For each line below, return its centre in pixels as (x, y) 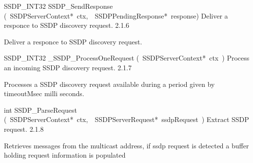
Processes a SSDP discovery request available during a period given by (109, 84)
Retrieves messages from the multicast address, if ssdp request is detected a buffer (126, 145)
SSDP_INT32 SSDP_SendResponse (58, 6)
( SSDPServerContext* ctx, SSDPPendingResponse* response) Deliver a (116, 15)
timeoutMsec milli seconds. (44, 93)
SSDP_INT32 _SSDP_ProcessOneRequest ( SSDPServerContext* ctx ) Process (127, 58)
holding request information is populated (65, 155)
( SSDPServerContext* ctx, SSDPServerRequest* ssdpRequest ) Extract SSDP (126, 119)
